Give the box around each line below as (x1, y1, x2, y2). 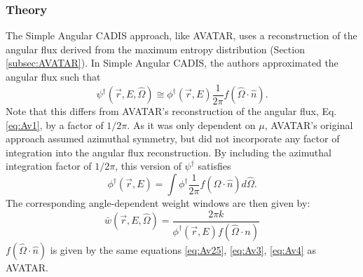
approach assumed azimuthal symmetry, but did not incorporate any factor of (6, 131, 340, 146)
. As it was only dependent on (127, 117, 256, 132)
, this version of (115, 158, 181, 173)
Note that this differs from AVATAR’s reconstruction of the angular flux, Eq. (6, 104, 337, 119)
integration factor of (6, 158, 92, 173)
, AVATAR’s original (264, 117, 353, 132)
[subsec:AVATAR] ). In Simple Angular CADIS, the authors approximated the (6, 55, 338, 70)
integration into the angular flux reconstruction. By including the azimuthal (6, 144, 331, 159)
